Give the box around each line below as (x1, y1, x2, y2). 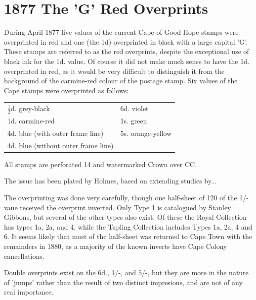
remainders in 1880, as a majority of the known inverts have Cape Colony (4, 241, 227, 251)
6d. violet (120, 103, 149, 114)
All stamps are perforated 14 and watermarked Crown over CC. (4, 159, 197, 169)
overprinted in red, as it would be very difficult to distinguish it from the (4, 65, 225, 76)
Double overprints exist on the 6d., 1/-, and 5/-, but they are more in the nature (4, 267, 249, 278)
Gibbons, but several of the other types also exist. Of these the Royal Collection (4, 212, 247, 222)
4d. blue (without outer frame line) (7, 140, 114, 150)
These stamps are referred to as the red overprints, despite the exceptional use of (4, 46, 249, 57)
